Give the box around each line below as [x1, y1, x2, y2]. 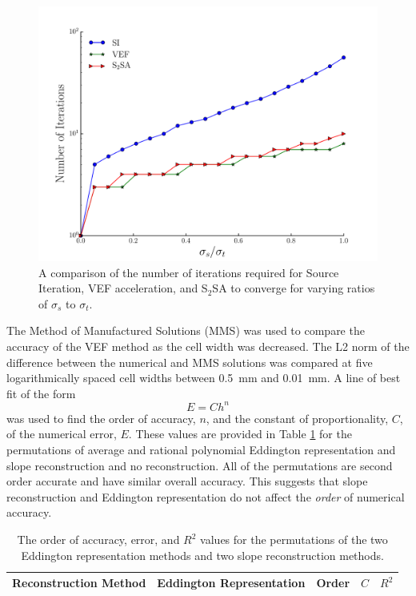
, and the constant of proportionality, [206, 409, 389, 426]
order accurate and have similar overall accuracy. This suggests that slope [6, 473, 368, 489]
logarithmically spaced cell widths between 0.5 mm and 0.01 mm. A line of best [6, 369, 401, 386]
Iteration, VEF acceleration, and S [38, 280, 208, 296]
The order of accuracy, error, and [17, 531, 180, 547]
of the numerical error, [6, 425, 117, 442]
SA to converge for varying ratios [212, 280, 375, 296]
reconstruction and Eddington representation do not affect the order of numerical [6, 488, 405, 505]
